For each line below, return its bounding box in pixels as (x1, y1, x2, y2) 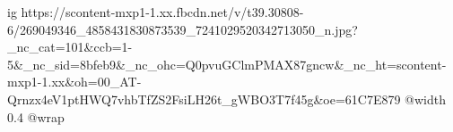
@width (405, 89, 447, 108)
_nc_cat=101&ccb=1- (7, 37, 133, 56)
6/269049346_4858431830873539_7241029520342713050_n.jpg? (7, 20, 358, 38)
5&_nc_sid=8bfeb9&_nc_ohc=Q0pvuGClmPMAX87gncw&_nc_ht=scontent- (7, 54, 447, 73)
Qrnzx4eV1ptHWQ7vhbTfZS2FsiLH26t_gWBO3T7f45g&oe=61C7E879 (7, 89, 401, 108)
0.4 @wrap (7, 107, 65, 126)
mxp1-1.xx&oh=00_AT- (7, 72, 142, 91)
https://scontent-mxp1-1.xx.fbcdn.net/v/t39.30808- (21, 3, 304, 21)
